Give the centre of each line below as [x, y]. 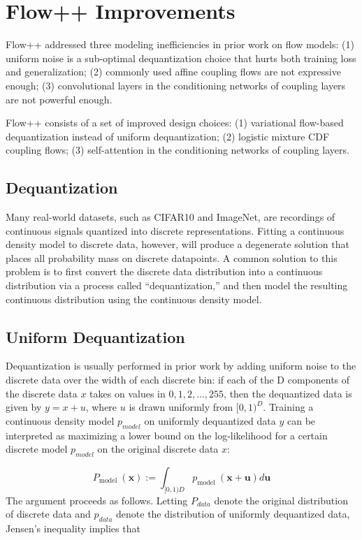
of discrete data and [48, 514]
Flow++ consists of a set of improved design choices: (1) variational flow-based [175, 123]
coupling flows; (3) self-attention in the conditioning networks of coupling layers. [178, 150]
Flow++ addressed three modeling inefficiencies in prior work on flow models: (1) [180, 44]
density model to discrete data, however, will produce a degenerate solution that [178, 244]
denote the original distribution [281, 500]
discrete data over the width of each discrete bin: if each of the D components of [178, 380]
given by [24, 407]
